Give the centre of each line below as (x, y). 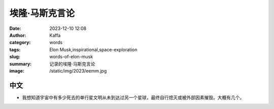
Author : (18, 35)
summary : (21, 64)
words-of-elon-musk (71, 57)
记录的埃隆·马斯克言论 (73, 64)
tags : (15, 49)
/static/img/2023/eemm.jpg (78, 70)
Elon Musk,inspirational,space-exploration (93, 49)
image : (17, 70)
